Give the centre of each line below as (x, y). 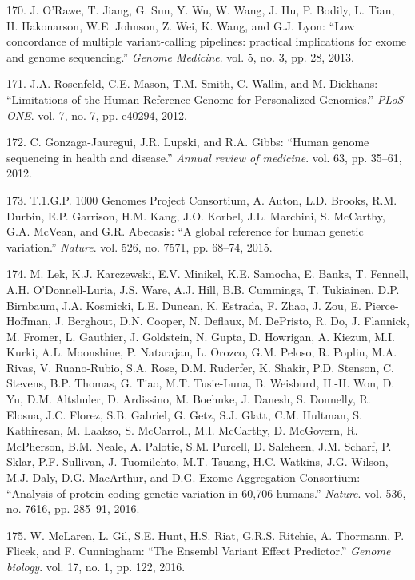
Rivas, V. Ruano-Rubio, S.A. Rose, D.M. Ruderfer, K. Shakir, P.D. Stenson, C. (200, 367)
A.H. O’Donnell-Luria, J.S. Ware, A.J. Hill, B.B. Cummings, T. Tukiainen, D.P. (203, 289)
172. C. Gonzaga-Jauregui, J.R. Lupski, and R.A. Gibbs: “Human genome (188, 142)
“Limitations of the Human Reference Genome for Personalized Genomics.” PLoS (205, 99)
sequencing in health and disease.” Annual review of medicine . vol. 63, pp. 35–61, (204, 157)
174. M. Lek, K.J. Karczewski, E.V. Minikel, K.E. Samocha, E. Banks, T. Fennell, (207, 274)
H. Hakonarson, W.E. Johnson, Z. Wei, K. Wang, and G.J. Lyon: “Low (181, 25)
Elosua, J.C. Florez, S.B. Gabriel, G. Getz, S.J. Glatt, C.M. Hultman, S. (184, 414)
